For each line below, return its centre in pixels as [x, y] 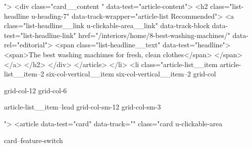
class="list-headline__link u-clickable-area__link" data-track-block [107, 25]
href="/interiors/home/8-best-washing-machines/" [154, 35]
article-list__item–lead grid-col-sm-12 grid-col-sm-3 [82, 107]
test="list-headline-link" [40, 35]
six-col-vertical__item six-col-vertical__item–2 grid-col [131, 74]
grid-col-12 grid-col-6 [35, 90]
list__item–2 [24, 74]
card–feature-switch [34, 140]
